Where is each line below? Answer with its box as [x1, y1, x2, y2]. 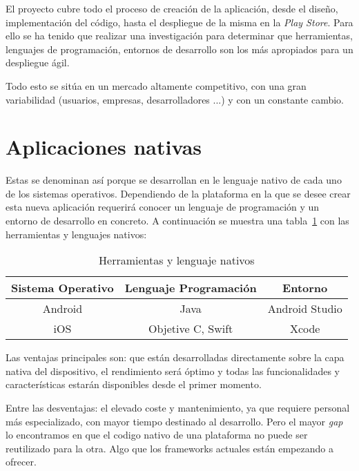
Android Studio [267, 300, 342, 317]
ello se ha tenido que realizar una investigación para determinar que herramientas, [6, 28, 353, 43]
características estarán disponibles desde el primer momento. [6, 377, 262, 392]
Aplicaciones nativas [6, 133, 202, 161]
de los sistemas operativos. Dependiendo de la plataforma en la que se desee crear [6, 186, 351, 200]
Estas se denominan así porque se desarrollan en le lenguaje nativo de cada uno [6, 173, 342, 187]
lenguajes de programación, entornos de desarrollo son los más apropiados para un [6, 41, 353, 56]
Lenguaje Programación [124, 280, 257, 296]
